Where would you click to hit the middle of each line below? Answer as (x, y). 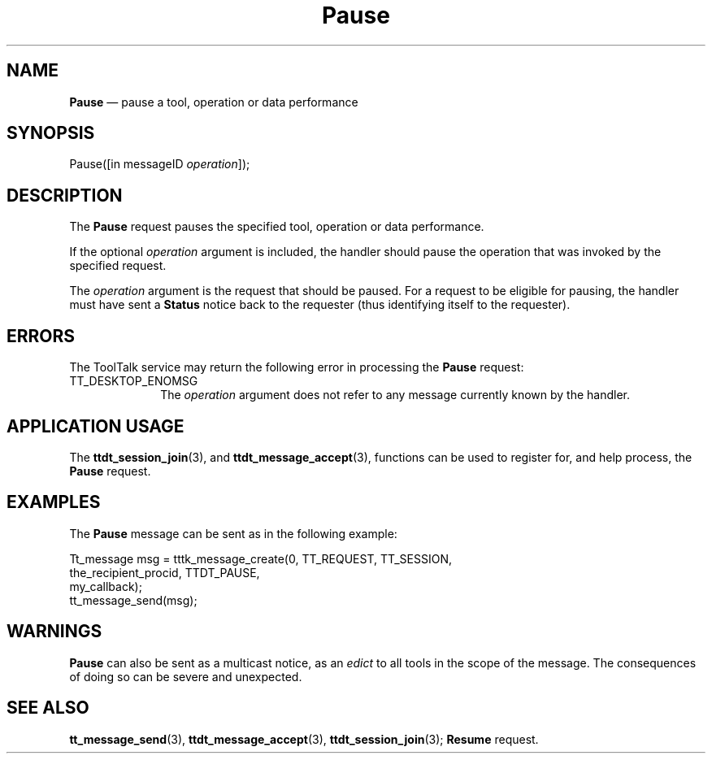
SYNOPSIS (51, 133)
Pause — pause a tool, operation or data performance (214, 102)
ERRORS (41, 336)
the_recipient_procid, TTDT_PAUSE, (165, 572)
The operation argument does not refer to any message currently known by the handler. (395, 395)
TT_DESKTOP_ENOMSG (134, 381)
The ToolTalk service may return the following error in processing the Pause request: (297, 367)
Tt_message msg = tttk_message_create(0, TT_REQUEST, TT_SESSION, (261, 558)
